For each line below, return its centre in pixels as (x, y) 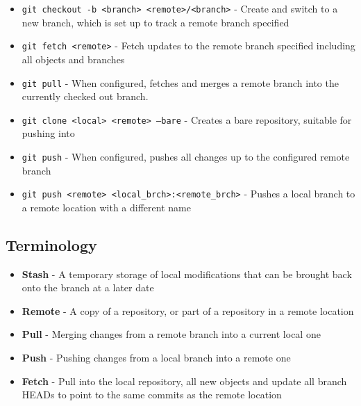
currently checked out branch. (85, 96)
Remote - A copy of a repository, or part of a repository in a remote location (188, 310)
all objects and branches (73, 59)
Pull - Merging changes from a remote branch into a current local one (171, 334)
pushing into (48, 133)
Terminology (51, 244)
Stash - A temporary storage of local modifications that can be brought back (187, 274)
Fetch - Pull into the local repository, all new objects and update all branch (184, 381)
